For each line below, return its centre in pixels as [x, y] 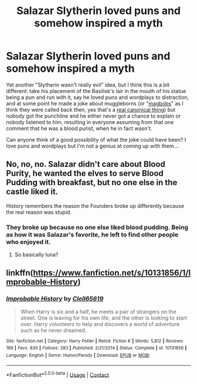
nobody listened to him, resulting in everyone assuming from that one [90, 122]
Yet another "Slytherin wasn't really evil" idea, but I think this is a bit [88, 85]
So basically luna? [36, 255]
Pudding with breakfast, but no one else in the [92, 183]
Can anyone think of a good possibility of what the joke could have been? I [96, 139]
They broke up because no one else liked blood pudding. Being [97, 227]
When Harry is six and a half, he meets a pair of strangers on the [98, 311]
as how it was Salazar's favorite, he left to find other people [92, 234]
